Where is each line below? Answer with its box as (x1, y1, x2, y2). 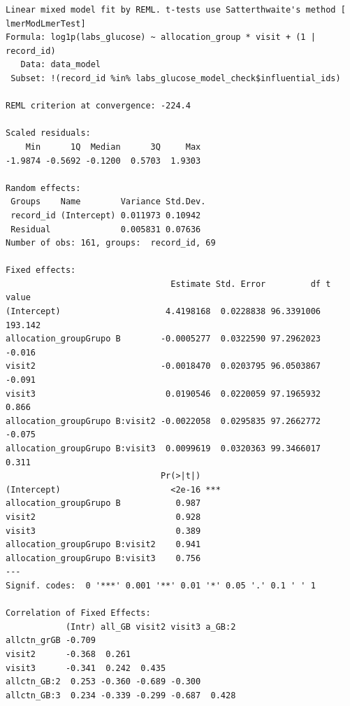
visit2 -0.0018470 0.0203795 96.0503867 (6, 361, 321, 372)
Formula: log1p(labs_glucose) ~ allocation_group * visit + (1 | (6, 32, 316, 43)
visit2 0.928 (6, 511, 201, 522)
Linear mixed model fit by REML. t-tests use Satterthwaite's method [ (6, 5, 346, 15)
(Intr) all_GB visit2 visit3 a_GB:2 (65, 621, 236, 632)
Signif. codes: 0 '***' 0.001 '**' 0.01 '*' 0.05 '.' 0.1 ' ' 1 (6, 580, 316, 591)
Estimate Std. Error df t (170, 278, 331, 289)
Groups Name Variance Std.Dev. (10, 197, 206, 207)
